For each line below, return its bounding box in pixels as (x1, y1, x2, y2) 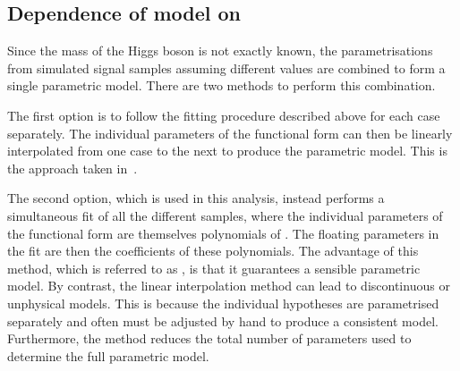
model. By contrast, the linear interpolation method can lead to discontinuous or (7, 276, 450, 295)
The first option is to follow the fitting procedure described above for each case (7, 105, 440, 124)
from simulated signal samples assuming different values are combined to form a (7, 58, 446, 77)
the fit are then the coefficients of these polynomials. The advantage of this (7, 241, 419, 260)
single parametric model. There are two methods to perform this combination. (7, 76, 436, 95)
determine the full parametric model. (7, 346, 209, 365)
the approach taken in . (7, 158, 138, 177)
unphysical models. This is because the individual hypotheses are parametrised (7, 293, 439, 312)
